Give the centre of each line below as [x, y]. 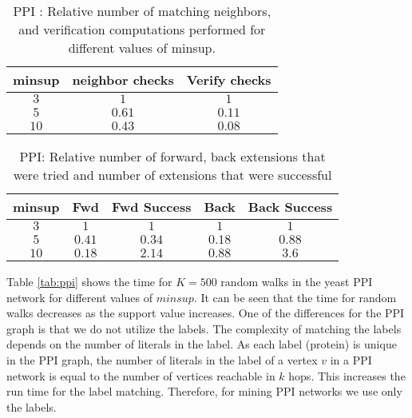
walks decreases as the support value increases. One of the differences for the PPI [206, 313]
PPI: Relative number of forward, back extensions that [172, 156]
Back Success [290, 207]
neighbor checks [123, 80]
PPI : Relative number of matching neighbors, [142, 11]
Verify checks [229, 80]
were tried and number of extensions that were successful [172, 175]
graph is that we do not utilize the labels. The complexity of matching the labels [204, 328]
